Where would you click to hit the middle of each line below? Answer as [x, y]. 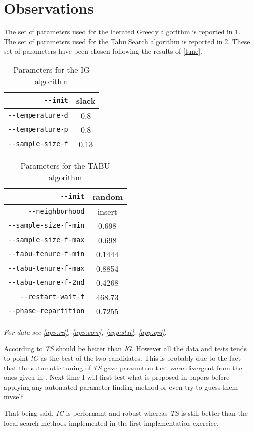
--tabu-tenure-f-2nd [46, 283]
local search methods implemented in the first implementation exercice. [111, 422]
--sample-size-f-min [46, 226]
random [108, 196]
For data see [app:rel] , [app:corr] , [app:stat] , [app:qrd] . [85, 331]
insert [107, 211]
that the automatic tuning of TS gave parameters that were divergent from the [123, 367]
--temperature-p [38, 130]
